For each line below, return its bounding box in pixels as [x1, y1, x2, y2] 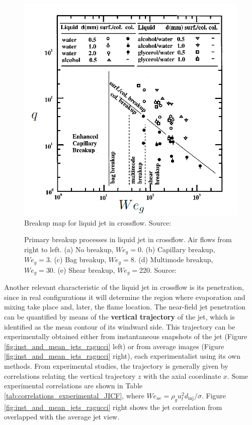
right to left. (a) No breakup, [24, 244, 114, 254]
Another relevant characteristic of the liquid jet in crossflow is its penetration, [4, 282, 244, 292]
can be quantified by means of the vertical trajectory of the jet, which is [4, 311, 235, 322]
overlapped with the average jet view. [4, 411, 120, 422]
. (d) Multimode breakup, [134, 254, 213, 265]
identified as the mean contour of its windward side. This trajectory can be [4, 321, 235, 332]
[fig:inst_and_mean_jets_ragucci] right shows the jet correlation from [4, 401, 222, 412]
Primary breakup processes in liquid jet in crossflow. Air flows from [24, 234, 232, 245]
